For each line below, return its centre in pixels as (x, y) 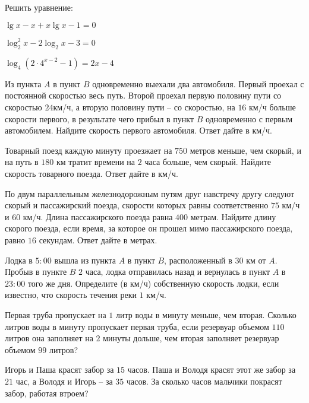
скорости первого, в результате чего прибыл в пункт (100, 118)
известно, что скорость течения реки (71, 295)
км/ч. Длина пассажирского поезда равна (98, 216)
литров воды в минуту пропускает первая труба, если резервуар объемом (137, 326)
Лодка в (19, 260)
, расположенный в (198, 260)
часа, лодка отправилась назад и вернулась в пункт (177, 272)
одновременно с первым (249, 118)
